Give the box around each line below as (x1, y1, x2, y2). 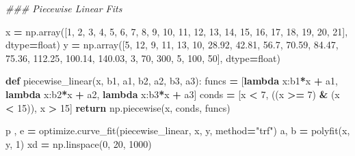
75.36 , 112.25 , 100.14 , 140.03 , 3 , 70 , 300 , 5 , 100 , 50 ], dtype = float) (5, 50, 280, 65)
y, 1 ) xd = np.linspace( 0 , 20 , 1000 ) (5, 136, 152, 151)
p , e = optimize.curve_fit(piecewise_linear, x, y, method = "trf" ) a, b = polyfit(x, (5, 123, 350, 138)
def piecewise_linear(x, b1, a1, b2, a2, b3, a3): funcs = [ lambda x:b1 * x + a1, (5, 74, 338, 88)
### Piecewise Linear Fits (5, 1, 122, 15)
